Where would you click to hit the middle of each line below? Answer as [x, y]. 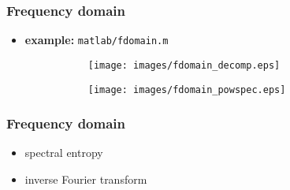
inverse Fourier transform [86, 179]
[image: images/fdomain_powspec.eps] [187, 89]
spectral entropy [64, 153]
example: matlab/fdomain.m [97, 40]
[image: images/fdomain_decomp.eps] [184, 65]
